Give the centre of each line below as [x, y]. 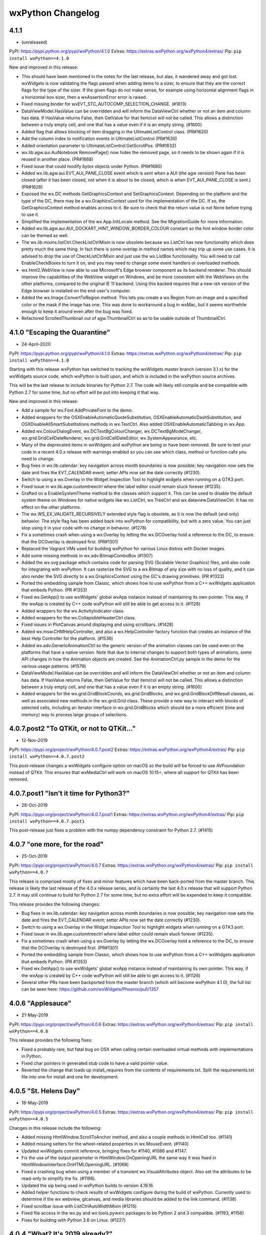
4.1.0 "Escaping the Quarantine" [60, 333]
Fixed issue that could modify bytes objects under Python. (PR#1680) [92, 166]
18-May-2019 [35, 1103]
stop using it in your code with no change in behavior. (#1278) [84, 528]
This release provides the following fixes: [51, 1040]
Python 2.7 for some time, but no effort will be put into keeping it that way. [84, 392]
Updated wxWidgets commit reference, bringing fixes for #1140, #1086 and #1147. [104, 1151]
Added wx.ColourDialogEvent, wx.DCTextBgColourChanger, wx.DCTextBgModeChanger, [112, 431]
